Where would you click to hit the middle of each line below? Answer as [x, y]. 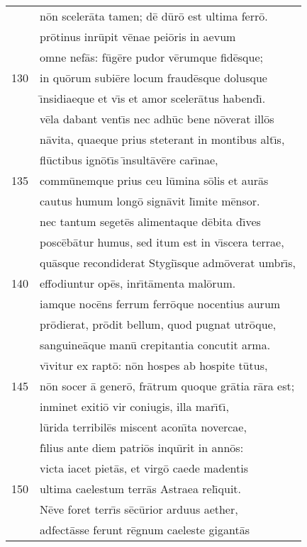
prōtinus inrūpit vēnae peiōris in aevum [138, 36]
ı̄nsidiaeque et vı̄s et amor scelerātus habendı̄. [153, 98]
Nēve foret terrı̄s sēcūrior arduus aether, [139, 509]
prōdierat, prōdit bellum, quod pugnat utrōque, [158, 324]
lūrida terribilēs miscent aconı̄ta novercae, [143, 427]
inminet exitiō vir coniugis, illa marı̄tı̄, [134, 406]
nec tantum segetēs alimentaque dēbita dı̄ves [150, 221]
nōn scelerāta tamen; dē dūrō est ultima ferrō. [154, 16]
